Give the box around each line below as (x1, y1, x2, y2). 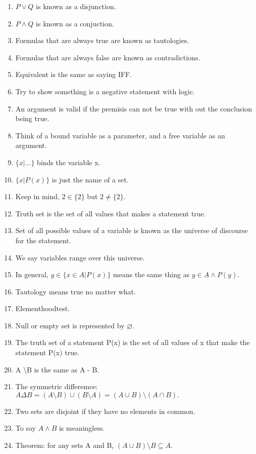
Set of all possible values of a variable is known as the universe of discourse (15, 225, 248, 236)
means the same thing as (113, 269, 190, 280)
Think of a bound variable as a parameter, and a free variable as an (15, 130, 225, 140)
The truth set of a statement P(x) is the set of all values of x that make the (15, 337, 250, 348)
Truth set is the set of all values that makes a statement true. (15, 208, 206, 218)
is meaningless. (59, 423, 105, 433)
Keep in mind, (15, 191, 60, 202)
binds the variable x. (37, 157, 100, 167)
